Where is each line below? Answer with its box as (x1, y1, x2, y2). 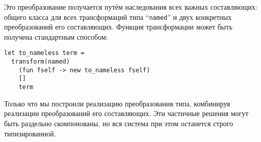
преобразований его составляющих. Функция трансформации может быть (4, 21, 232, 32)
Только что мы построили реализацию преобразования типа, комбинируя (4, 98, 230, 108)
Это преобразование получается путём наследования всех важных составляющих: (4, 2, 257, 12)
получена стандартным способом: (4, 31, 108, 42)
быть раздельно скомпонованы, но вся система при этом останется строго (4, 118, 233, 128)
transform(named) (11, 58, 70, 66)
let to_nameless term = (4, 49, 85, 57)
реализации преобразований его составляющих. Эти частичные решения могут (4, 108, 249, 119)
